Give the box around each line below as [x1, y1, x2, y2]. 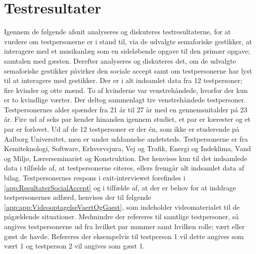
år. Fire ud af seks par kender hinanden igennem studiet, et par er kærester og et [4, 114, 251, 124]
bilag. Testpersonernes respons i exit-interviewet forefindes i [4, 172, 186, 183]
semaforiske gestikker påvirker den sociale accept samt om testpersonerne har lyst [4, 65, 253, 76]
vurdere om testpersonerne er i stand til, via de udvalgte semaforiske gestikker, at [4, 36, 253, 46]
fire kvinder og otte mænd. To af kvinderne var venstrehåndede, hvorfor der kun [4, 85, 248, 95]
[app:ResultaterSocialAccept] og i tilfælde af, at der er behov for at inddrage [4, 182, 236, 192]
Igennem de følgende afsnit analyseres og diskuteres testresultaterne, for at [4, 26, 231, 37]
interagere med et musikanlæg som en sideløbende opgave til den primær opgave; [4, 46, 250, 56]
